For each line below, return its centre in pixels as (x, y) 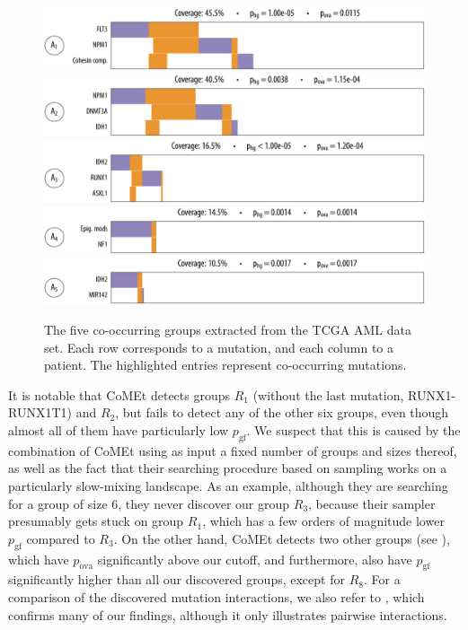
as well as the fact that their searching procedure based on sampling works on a (228, 468)
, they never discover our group (204, 503)
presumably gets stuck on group (96, 521)
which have (39, 559)
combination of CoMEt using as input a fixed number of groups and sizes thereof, (233, 450)
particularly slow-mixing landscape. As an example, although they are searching (228, 485)
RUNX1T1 (38, 412)
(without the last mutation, (328, 394)
